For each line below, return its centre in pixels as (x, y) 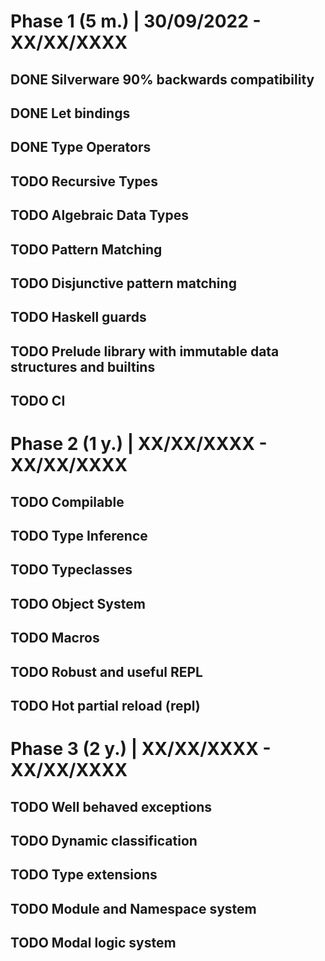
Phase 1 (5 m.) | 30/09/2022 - (136, 21)
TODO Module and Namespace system (133, 908)
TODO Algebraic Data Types (99, 215)
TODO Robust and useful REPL (106, 671)
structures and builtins (83, 366)
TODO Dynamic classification (104, 840)
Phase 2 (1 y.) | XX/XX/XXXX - (139, 444)
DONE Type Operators (81, 147)
